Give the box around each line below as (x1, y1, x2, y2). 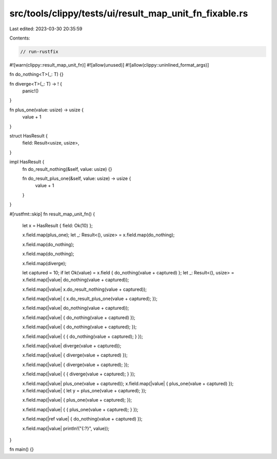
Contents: (9, 35, 30, 41)
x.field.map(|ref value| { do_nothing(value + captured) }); (22, 416, 143, 422)
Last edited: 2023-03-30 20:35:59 (9, 26, 83, 32)
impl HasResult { (9, 159, 45, 165)
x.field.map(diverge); (22, 260, 67, 266)
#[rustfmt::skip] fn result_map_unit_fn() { (9, 211, 95, 217)
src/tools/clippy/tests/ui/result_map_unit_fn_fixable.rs (9, 8, 248, 19)
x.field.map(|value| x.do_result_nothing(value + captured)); (22, 286, 147, 292)
